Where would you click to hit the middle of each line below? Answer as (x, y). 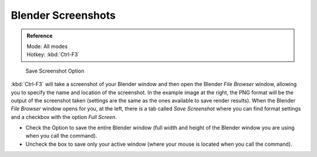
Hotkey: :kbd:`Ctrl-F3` (53, 54)
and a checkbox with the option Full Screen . (64, 117)
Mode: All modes (47, 46)
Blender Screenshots (63, 15)
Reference (40, 36)
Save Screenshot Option (55, 71)
